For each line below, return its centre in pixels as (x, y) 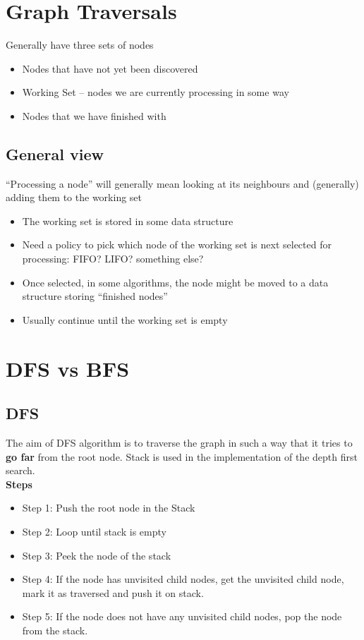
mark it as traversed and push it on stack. (113, 592)
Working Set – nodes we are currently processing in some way (156, 92)
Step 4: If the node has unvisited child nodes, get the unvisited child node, (183, 579)
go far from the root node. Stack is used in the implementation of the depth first (182, 456)
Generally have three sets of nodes (80, 45)
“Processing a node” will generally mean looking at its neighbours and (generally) (182, 183)
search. (20, 470)
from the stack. (55, 630)
